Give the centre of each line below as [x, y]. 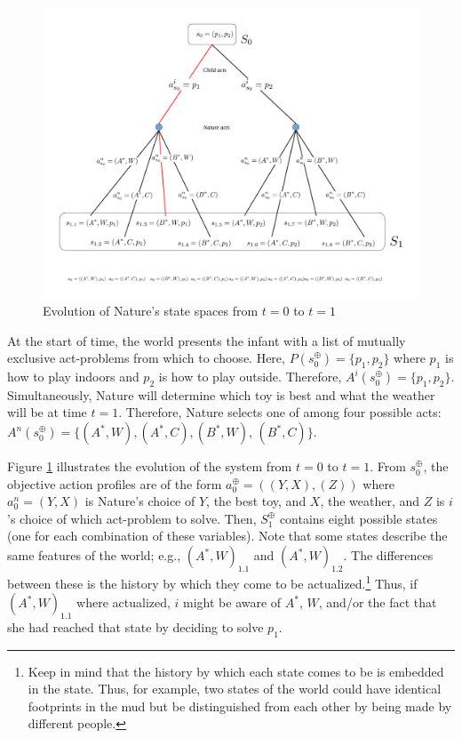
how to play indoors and [73, 377]
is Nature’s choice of [140, 501]
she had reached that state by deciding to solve [135, 626]
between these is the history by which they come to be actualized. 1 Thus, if [212, 582]
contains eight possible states [358, 518]
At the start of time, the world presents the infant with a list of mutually [207, 340]
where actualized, [123, 602]
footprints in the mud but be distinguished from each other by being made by [240, 706]
